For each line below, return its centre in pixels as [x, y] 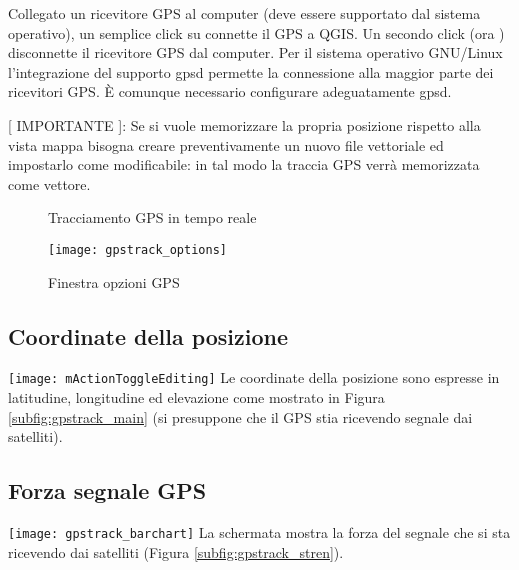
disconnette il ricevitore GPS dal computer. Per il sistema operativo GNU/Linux [255, 52]
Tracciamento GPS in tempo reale [152, 217]
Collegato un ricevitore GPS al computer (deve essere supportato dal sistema [244, 13]
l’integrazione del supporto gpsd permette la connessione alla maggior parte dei [251, 71]
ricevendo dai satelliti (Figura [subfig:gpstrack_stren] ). [176, 551]
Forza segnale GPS [107, 490]
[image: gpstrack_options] [137, 249]
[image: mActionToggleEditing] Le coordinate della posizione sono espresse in [254, 377]
